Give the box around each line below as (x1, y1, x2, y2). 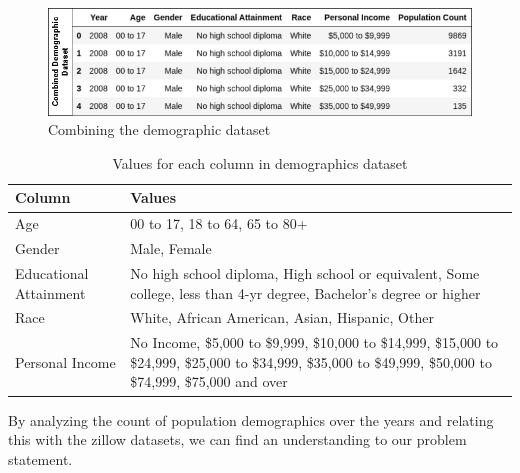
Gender (15, 238, 60, 259)
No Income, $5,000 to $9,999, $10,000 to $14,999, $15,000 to (130, 332, 499, 353)
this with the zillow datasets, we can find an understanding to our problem (8, 429, 467, 450)
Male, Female (130, 238, 212, 259)
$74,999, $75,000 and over (130, 371, 288, 392)
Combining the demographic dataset (48, 119, 271, 140)
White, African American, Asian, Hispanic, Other (130, 307, 434, 328)
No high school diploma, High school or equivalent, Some (130, 262, 480, 283)
